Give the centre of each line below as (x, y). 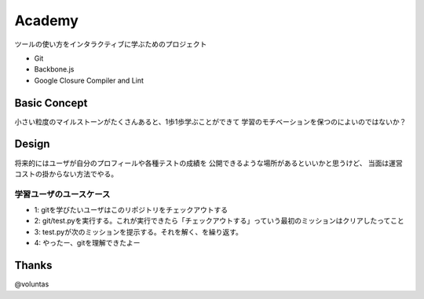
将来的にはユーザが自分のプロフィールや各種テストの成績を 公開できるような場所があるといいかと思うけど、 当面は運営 (209, 163)
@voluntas (32, 284)
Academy (46, 20)
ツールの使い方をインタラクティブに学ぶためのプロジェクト (111, 44)
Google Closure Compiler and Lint (89, 80)
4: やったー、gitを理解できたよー (87, 243)
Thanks (33, 266)
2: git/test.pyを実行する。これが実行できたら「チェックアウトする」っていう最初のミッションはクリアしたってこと (219, 221)
